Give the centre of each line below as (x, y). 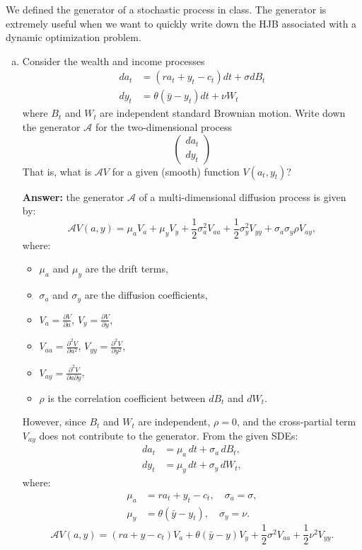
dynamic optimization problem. (74, 37)
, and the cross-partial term (297, 422)
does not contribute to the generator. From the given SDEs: (169, 435)
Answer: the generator (73, 196)
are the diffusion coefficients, (146, 295)
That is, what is (57, 171)
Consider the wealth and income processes (113, 61)
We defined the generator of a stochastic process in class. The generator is (166, 9)
